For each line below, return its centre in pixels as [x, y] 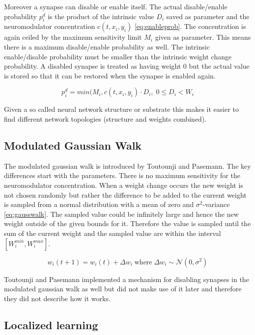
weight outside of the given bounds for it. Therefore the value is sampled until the [127, 223]
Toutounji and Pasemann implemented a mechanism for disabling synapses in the [127, 279]
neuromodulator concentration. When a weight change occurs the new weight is [124, 185]
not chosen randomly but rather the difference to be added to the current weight [125, 194]
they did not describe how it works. [57, 298]
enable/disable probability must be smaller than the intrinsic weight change [118, 56]
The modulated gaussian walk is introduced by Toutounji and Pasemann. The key [127, 166]
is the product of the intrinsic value [101, 16]
